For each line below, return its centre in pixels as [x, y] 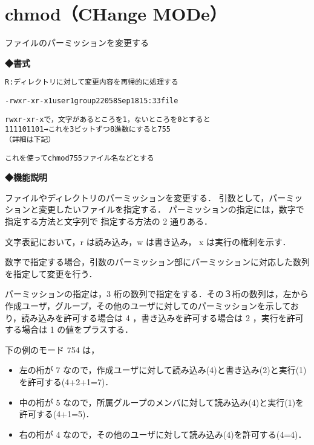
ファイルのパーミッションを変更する [77, 43]
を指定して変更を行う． [51, 273]
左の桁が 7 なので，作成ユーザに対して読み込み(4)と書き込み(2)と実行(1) [163, 370]
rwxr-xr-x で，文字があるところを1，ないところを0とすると [108, 119]
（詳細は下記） [30, 139]
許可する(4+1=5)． [57, 414]
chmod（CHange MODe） [116, 14]
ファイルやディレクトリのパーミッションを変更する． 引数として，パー [146, 197]
